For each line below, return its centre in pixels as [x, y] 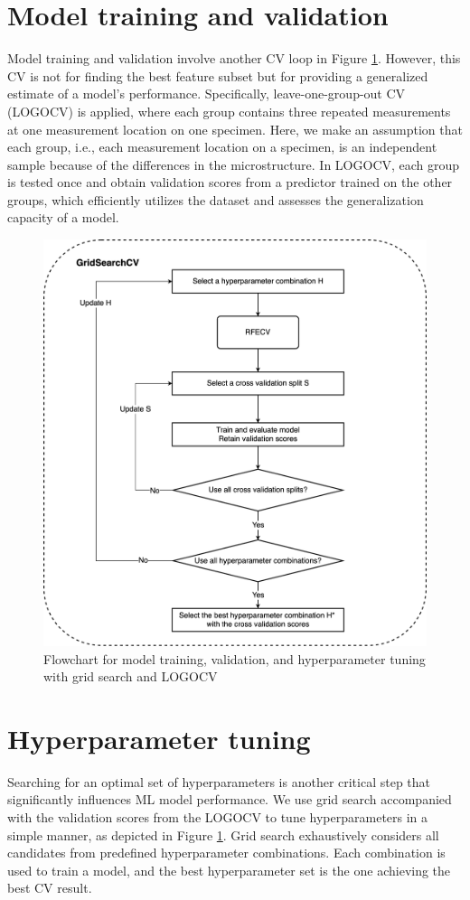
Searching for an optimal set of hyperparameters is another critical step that [219, 781]
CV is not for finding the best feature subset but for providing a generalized [218, 75]
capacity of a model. [63, 217]
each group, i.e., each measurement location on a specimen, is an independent [222, 147]
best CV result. [50, 888]
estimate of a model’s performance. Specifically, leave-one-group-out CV [207, 94]
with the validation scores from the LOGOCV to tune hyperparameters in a [218, 817]
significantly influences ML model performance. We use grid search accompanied [230, 799]
